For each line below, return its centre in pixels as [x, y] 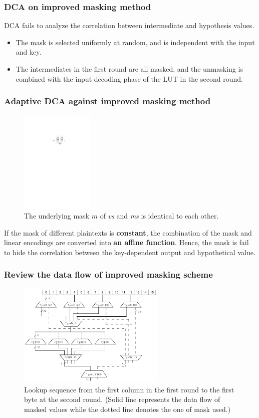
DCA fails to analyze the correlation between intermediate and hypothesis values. [129, 25]
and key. [29, 52]
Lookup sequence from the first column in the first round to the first [129, 389]
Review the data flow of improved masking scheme [108, 274]
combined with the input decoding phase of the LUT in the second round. [129, 78]
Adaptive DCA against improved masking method [107, 101]
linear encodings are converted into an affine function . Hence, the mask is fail [126, 242]
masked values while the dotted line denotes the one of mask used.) [127, 409]
